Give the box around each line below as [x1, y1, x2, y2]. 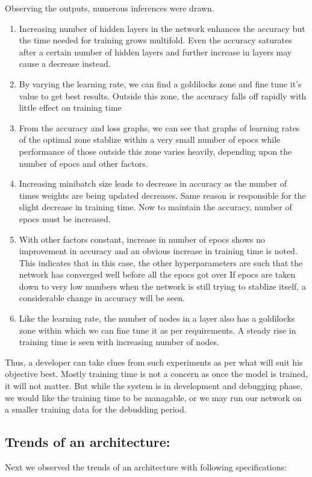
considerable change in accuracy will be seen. [19, 291, 185, 304]
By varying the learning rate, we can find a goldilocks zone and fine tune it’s [19, 77, 302, 90]
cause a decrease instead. [19, 57, 111, 70]
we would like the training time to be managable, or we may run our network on [5, 391, 302, 404]
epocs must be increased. [19, 212, 111, 225]
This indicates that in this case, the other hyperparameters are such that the [19, 256, 303, 269]
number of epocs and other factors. [19, 157, 148, 169]
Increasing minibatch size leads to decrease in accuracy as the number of [19, 177, 287, 190]
